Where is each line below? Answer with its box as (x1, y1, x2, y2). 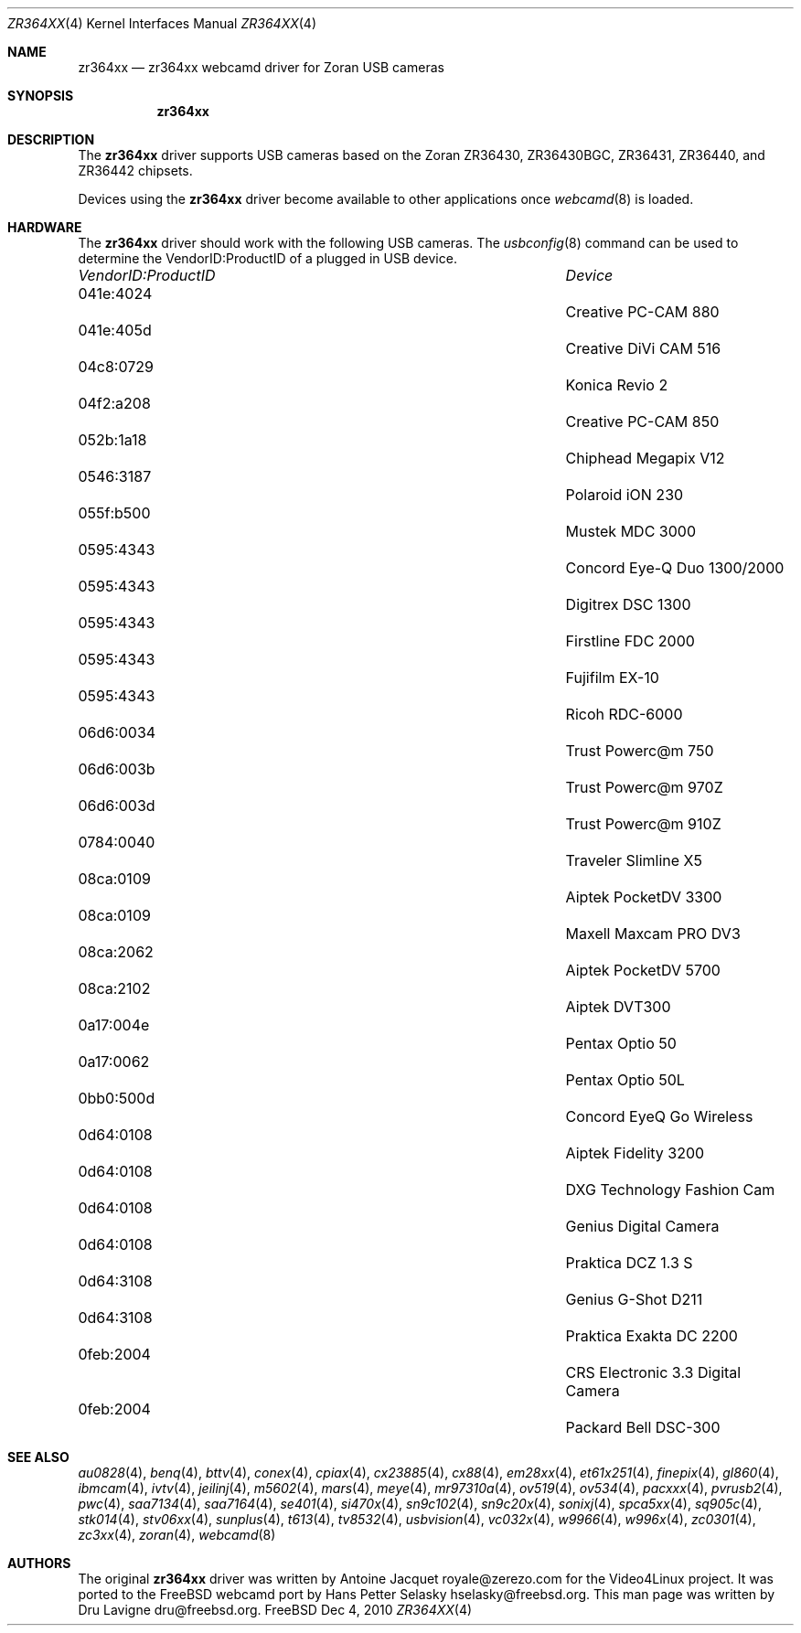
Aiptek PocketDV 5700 (565, 961, 721, 979)
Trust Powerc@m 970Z (565, 778, 723, 796)
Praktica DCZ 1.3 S (565, 1254, 693, 1272)
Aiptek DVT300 (565, 998, 671, 1016)
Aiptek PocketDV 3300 (565, 888, 722, 906)
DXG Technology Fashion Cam (565, 1180, 775, 1199)
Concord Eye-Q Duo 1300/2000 (565, 559, 785, 577)
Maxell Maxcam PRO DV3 (565, 924, 741, 943)
